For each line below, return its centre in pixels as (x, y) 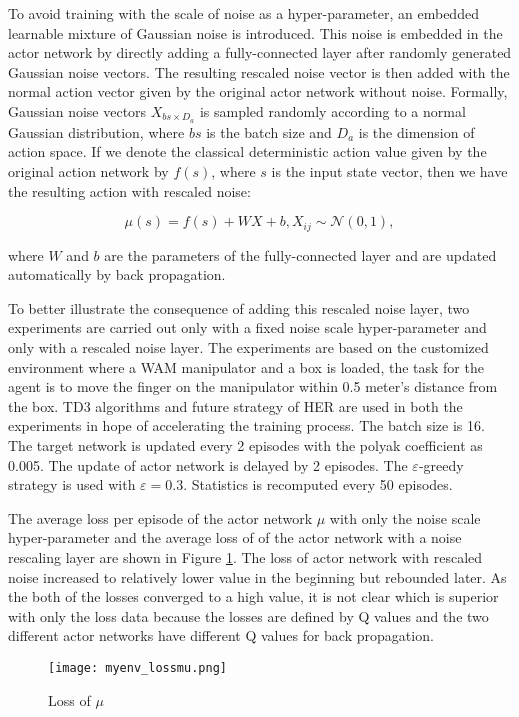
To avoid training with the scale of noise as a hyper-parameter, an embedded (243, 13)
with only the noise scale (405, 517)
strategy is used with (72, 484)
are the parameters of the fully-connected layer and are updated (300, 254)
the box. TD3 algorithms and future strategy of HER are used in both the (235, 405)
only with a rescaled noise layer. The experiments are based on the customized (248, 347)
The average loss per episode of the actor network (160, 517)
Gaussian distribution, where (96, 131)
